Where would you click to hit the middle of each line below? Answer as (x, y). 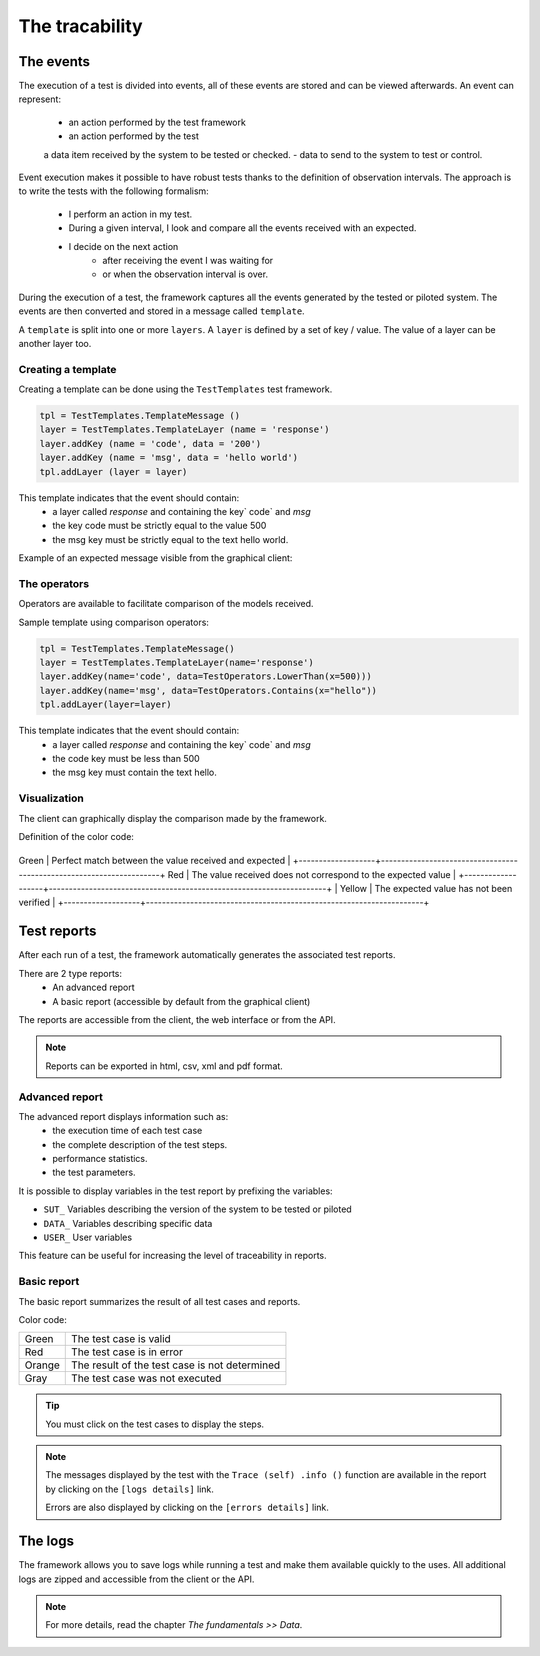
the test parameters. (94, 1172)
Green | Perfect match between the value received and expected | (154, 861)
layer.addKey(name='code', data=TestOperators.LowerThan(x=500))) (205, 676)
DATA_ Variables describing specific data (128, 1223)
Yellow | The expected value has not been (426, 889)
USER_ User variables (88, 1237)
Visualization (51, 798)
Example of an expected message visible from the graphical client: (155, 558)
